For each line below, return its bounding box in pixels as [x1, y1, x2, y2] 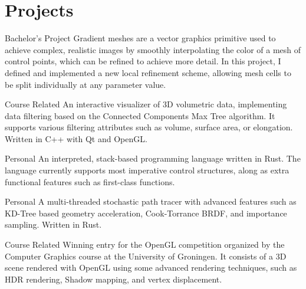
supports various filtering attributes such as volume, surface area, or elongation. [5, 121, 293, 133]
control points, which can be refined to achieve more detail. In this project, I [5, 55, 281, 67]
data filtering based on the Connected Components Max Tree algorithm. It [5, 109, 275, 121]
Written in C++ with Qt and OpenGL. [5, 132, 147, 144]
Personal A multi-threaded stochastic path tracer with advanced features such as [5, 195, 297, 208]
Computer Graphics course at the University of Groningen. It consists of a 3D [5, 249, 287, 262]
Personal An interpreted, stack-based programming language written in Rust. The [5, 152, 301, 165]
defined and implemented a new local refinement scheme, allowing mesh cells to [5, 66, 291, 78]
